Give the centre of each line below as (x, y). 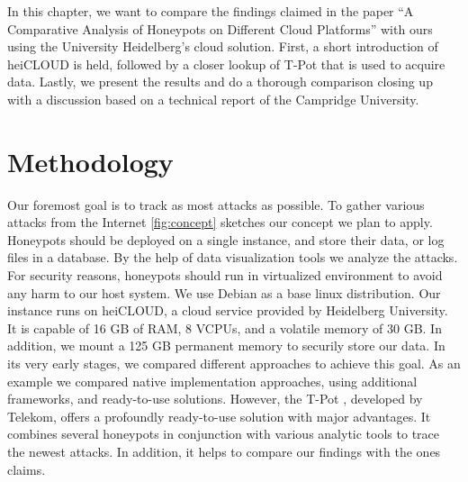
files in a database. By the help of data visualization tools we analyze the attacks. (233, 257)
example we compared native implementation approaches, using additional (212, 381)
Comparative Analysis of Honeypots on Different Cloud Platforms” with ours (220, 28)
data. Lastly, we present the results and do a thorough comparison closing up (220, 82)
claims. (27, 469)
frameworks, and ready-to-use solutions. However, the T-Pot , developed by (215, 399)
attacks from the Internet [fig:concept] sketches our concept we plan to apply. (220, 222)
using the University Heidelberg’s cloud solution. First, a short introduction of (223, 46)
